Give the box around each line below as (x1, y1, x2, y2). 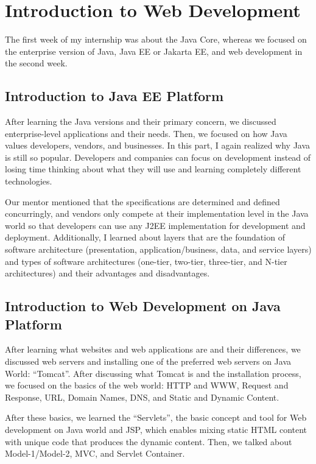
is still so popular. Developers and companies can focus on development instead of (5, 150, 311, 163)
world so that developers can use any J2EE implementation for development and (5, 219, 306, 231)
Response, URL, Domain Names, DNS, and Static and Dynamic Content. (5, 390, 279, 403)
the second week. (5, 57, 68, 69)
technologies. (5, 175, 52, 188)
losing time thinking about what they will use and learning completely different (5, 163, 301, 175)
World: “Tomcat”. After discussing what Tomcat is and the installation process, (5, 367, 301, 379)
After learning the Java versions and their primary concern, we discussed (5, 115, 276, 128)
